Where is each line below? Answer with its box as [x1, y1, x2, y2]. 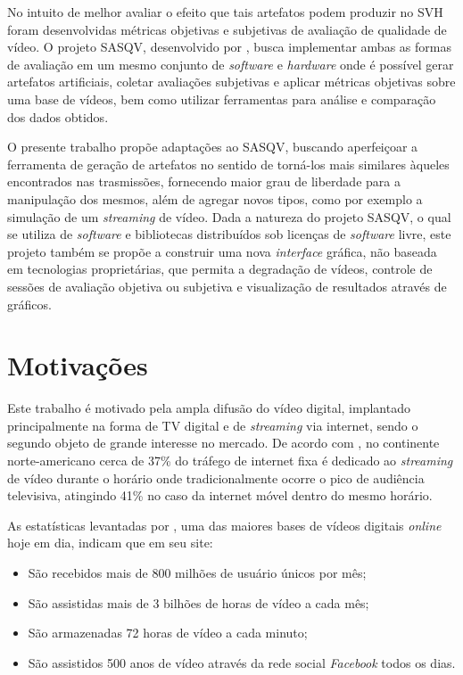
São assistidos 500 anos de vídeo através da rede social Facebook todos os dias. [28, 653, 456, 671]
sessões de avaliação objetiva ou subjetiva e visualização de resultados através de [7, 276, 447, 295]
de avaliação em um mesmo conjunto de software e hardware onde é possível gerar [7, 54, 454, 73]
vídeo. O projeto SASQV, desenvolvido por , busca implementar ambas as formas [7, 37, 451, 56]
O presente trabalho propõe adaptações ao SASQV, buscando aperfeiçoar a [7, 137, 418, 156]
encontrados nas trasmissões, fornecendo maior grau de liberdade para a [7, 172, 401, 191]
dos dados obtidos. [7, 107, 109, 126]
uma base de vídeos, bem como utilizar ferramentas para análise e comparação [7, 89, 436, 108]
